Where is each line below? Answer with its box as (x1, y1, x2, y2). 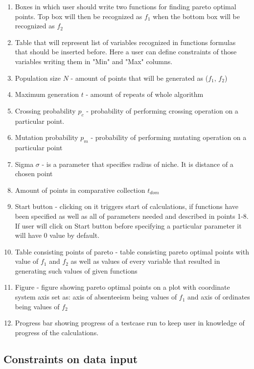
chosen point (15, 168, 53, 179)
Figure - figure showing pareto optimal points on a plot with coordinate (15, 282, 230, 292)
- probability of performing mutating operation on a (91, 132, 247, 142)
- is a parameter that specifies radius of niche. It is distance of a (42, 159, 233, 169)
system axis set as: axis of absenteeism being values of (15, 292, 177, 302)
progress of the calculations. (15, 327, 99, 337)
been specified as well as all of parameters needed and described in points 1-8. (15, 210, 249, 221)
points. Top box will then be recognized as (15, 11, 142, 21)
